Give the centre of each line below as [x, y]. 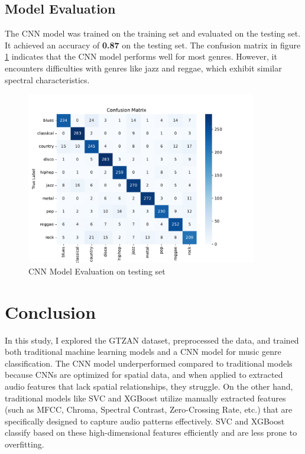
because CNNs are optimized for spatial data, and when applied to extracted [144, 375]
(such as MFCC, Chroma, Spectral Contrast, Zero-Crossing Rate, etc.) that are [149, 409]
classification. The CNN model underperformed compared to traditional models [149, 363]
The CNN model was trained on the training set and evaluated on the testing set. [153, 33]
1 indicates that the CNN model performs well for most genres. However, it [141, 56]
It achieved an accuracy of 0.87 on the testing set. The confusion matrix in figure [153, 45]
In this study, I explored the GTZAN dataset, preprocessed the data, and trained [152, 340]
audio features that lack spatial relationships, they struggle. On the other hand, [149, 386]
